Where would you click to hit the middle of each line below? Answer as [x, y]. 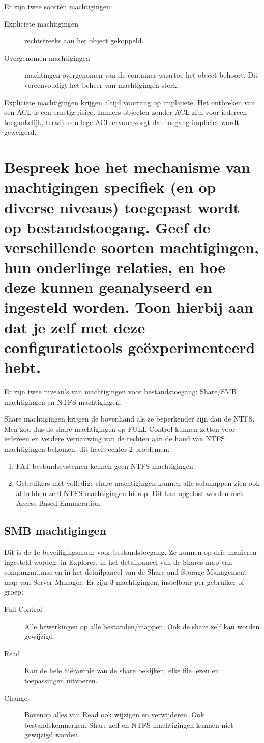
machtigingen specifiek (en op [110, 187]
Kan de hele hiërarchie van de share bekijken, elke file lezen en [122, 670]
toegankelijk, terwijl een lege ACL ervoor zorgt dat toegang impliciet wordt [122, 122]
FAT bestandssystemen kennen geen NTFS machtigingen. [106, 466]
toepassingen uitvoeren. [61, 680]
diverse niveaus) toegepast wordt [122, 207]
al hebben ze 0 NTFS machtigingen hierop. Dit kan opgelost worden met [129, 493]
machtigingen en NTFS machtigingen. [63, 401]
